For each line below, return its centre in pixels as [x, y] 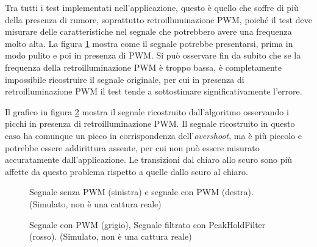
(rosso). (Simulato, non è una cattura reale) [111, 236]
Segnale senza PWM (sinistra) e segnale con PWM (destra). [141, 192]
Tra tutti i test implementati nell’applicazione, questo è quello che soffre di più [152, 7]
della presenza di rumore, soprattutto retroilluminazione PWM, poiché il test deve [158, 19]
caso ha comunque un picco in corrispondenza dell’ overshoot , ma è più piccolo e [154, 135]
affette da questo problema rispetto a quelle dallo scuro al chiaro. [126, 171]
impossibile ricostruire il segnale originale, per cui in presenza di [125, 79]
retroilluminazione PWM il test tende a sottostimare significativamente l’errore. [154, 91]
